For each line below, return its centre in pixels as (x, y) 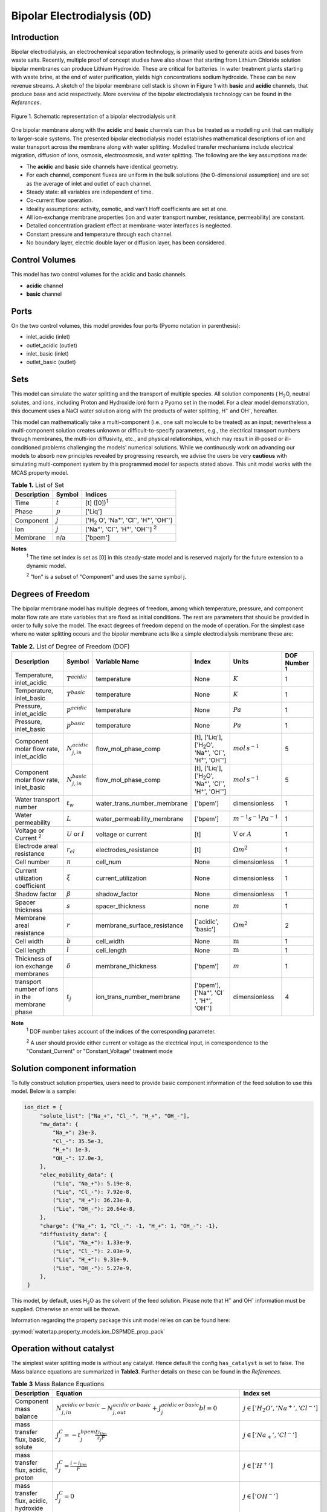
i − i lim (79, 1463)
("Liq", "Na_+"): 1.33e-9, (92, 1243)
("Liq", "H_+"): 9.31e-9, (91, 1260)
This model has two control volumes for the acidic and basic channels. (99, 275)
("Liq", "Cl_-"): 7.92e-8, (92, 1192)
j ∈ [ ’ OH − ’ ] (261, 1496)
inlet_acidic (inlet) (48, 337)
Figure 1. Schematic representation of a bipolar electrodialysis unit (93, 116)
